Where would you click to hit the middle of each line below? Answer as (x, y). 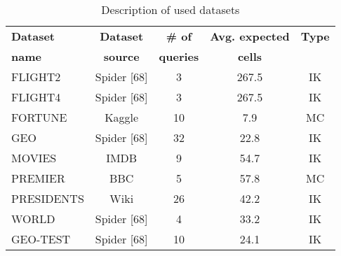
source (121, 56)
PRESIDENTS (48, 198)
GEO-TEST (41, 239)
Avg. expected (250, 36)
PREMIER (38, 178)
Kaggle (122, 117)
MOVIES (34, 158)
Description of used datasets (170, 9)
